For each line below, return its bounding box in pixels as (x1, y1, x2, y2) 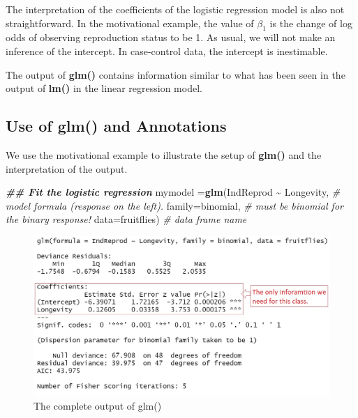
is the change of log (269, 15, 352, 30)
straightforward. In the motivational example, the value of (6, 15, 254, 30)
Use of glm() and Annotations (6, 115, 227, 137)
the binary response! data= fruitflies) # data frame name (6, 212, 247, 226)
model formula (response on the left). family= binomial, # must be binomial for (6, 198, 343, 212)
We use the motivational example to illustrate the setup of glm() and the (6, 147, 322, 162)
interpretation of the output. (6, 161, 128, 176)
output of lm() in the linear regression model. (6, 81, 202, 95)
